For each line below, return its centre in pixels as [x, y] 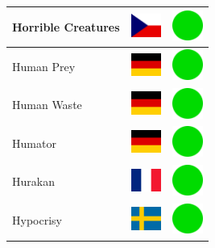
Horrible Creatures [66, 26]
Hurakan [33, 181]
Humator [34, 143]
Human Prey [44, 66]
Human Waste [47, 105]
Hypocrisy [37, 220]
